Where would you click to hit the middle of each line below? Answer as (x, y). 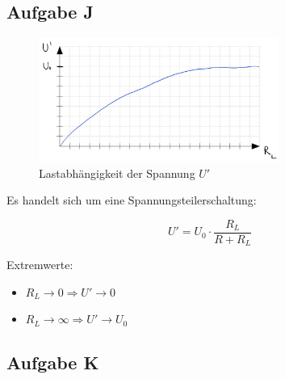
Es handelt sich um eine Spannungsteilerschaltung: (132, 200)
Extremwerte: (40, 265)
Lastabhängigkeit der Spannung (117, 173)
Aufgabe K (53, 362)
